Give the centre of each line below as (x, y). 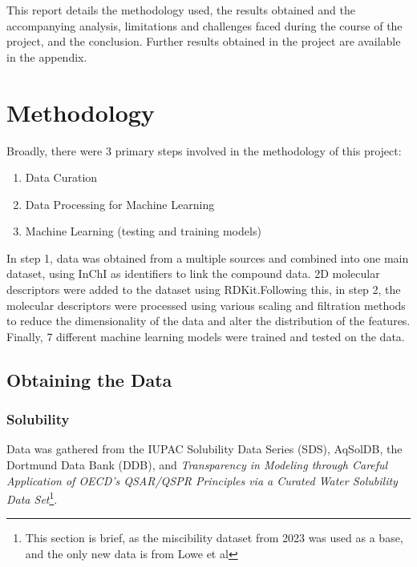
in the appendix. (47, 56)
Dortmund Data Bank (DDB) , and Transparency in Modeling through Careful (197, 465)
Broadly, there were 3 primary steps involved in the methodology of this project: (204, 150)
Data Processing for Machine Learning (120, 204)
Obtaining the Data (89, 379)
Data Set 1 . (32, 498)
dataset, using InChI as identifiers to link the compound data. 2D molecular (193, 273)
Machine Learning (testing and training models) (143, 231)
